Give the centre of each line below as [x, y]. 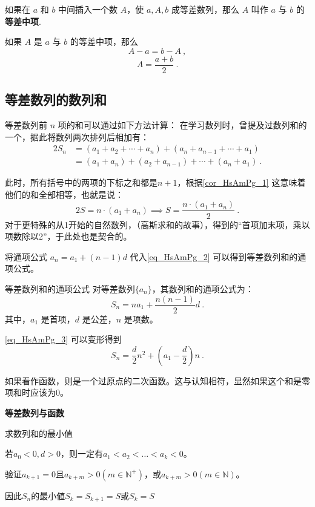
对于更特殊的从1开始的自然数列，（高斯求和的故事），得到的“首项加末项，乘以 [157, 224]
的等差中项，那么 [104, 41]
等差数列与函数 [35, 412]
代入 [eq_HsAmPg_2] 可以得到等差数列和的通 [218, 256]
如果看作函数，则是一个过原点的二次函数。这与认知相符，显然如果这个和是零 [157, 380]
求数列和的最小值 [39, 433]
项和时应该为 [30, 392]
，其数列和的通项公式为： [203, 288]
